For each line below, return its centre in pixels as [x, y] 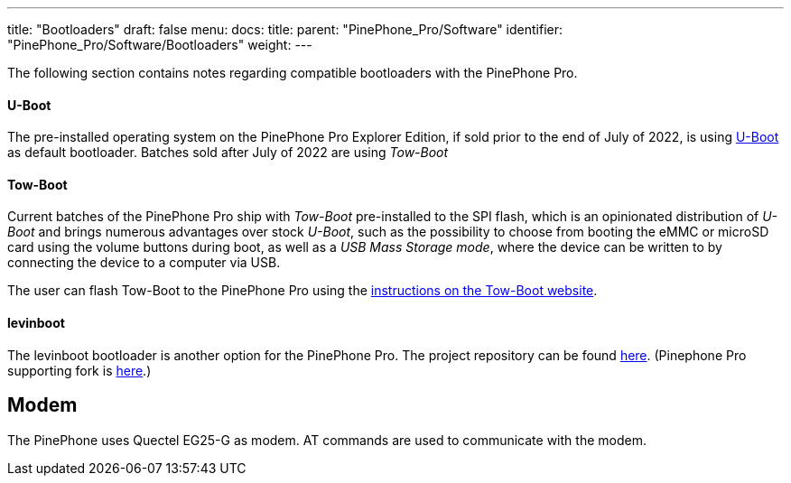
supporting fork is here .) [79, 370]
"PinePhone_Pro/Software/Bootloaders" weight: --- [160, 45]
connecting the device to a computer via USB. [144, 263]
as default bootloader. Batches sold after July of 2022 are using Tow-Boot [228, 153]
